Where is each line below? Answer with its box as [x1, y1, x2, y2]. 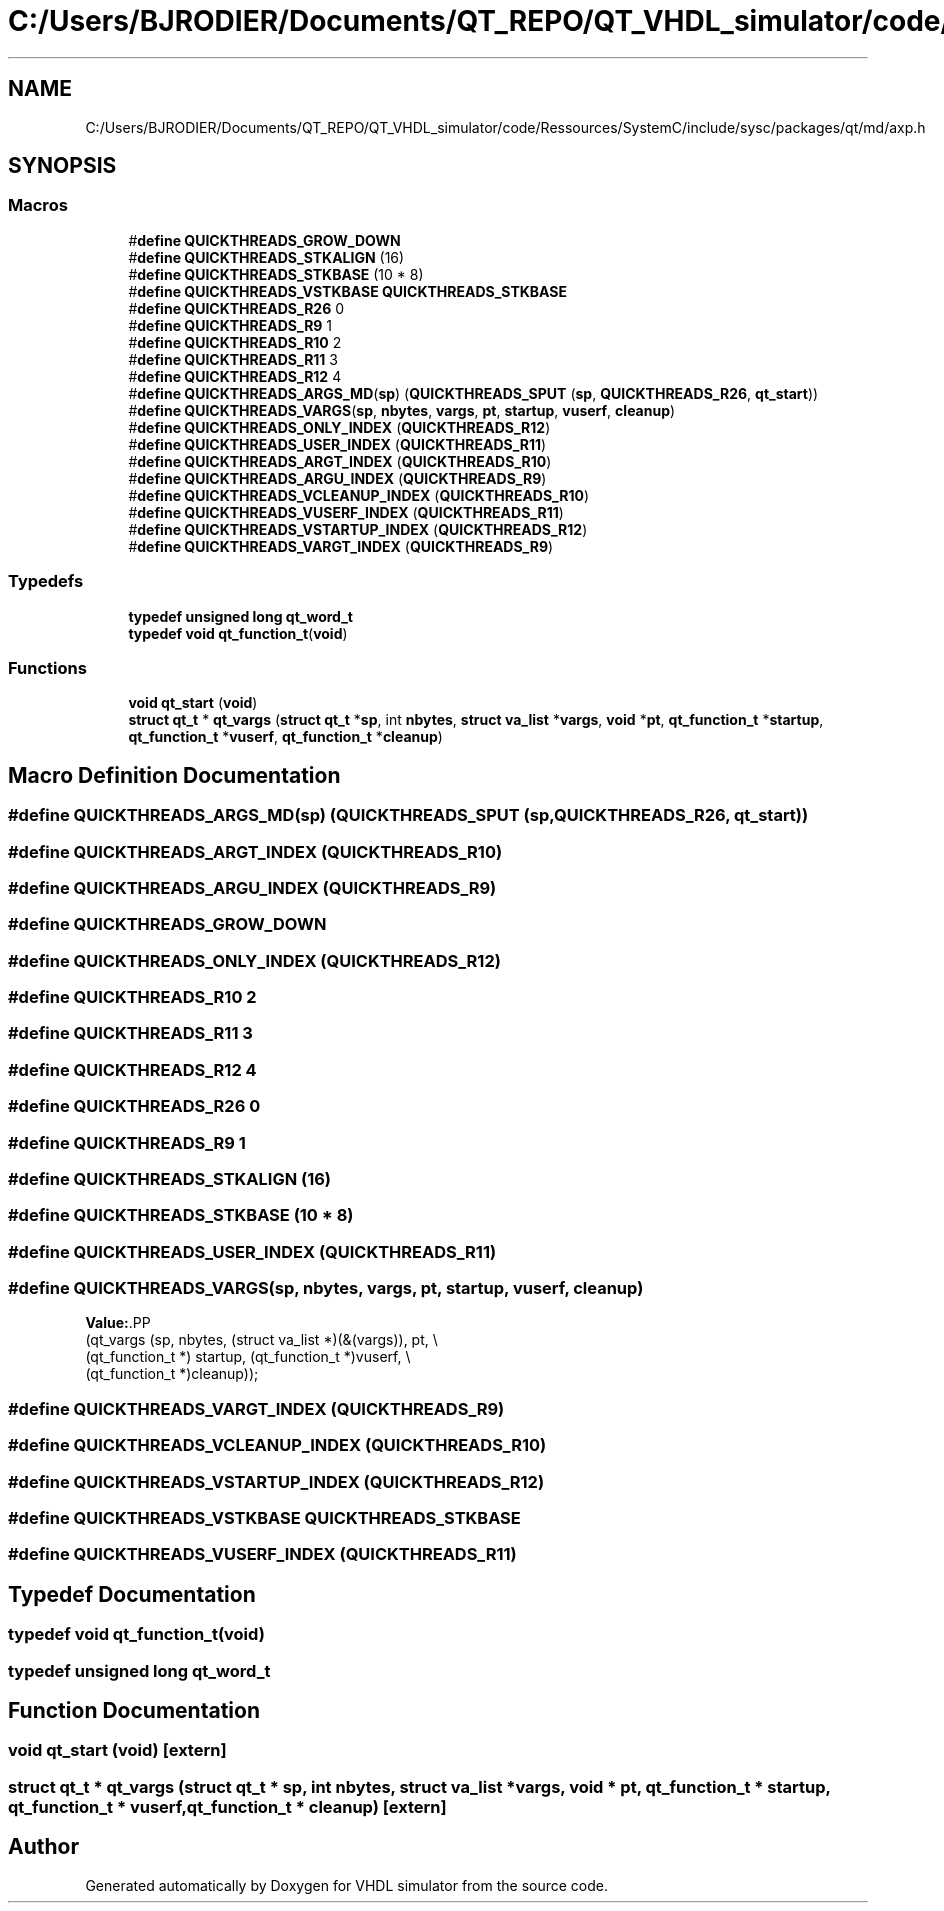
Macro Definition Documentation [8, 762, 341, 788]
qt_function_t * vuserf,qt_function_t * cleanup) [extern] [8, 1796, 447, 1817]
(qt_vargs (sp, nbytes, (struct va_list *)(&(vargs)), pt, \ [85, 1331, 438, 1349]
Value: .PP [85, 1314, 151, 1332]
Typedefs [8, 571, 84, 592]
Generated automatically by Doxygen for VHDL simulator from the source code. [85, 1876, 609, 1894]
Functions [8, 657, 87, 678]
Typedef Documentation [8, 1581, 256, 1607]
